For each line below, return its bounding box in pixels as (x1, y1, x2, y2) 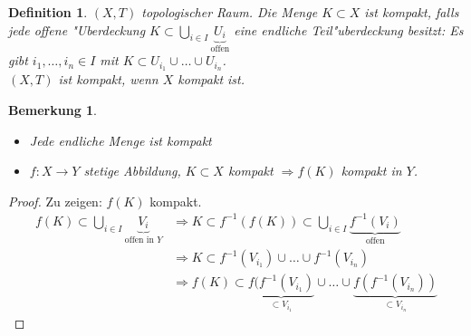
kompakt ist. (178, 70, 245, 89)
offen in (124, 235, 154, 245)
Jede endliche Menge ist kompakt (29, 130, 212, 149)
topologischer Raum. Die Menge (141, 3, 318, 21)
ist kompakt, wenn (58, 70, 159, 89)
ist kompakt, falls (364, 3, 459, 21)
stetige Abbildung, (83, 161, 181, 180)
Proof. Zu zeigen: (8, 191, 102, 210)
